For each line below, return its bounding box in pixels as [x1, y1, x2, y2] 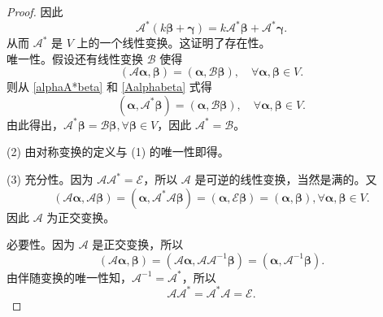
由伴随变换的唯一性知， [7, 268, 132, 285]
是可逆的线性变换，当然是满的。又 [194, 171, 377, 188]
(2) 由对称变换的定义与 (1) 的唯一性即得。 [7, 143, 229, 160]
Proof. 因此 [7, 3, 63, 20]
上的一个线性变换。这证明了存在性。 [76, 34, 271, 51]
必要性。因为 [7, 236, 75, 253]
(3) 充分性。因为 [7, 171, 94, 188]
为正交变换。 [46, 208, 115, 225]
